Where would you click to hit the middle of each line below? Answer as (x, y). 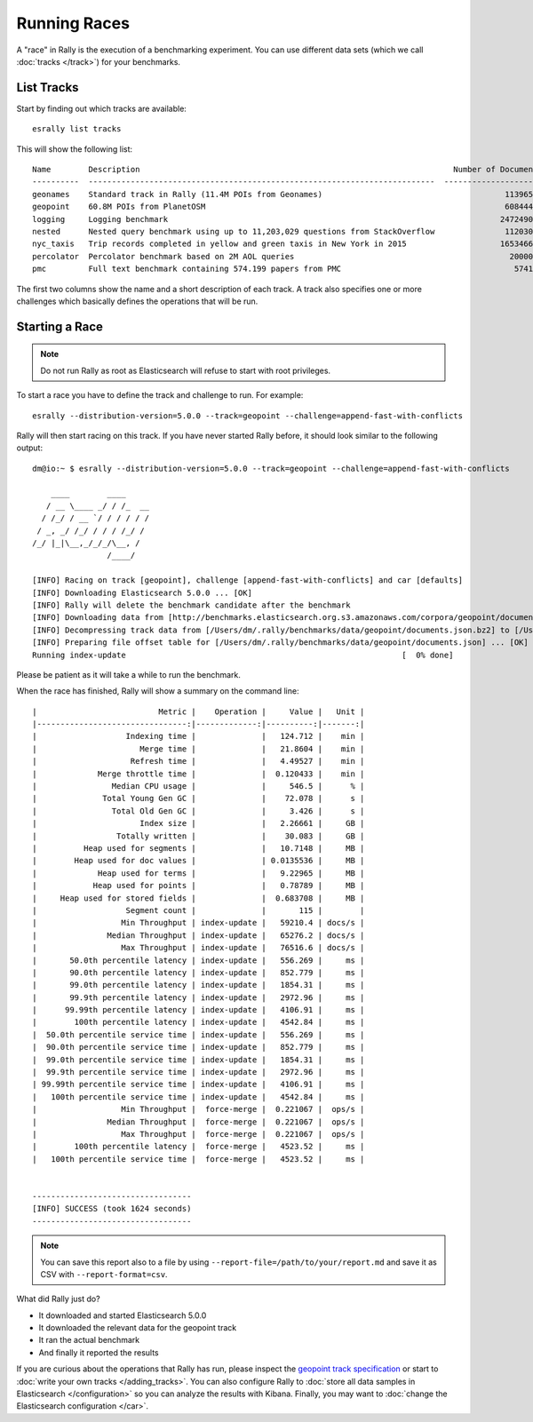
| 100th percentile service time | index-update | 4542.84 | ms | (199, 1096)
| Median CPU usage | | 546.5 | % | (199, 786)
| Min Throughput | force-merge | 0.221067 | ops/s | (199, 1109)
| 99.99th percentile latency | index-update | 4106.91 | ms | (199, 1010)
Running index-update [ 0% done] (243, 655)
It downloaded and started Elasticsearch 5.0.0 (123, 1315)
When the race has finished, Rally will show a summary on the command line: (158, 691)
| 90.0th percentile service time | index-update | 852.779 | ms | (199, 1047)
